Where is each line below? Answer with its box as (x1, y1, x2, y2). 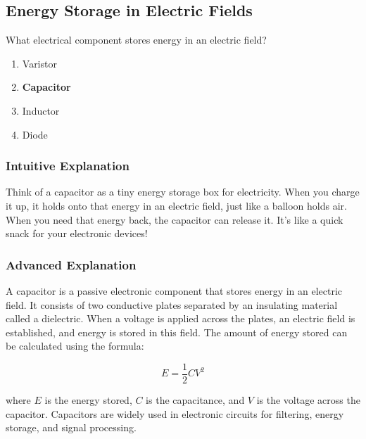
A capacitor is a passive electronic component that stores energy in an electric (6, 283, 343, 298)
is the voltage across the (256, 393, 360, 407)
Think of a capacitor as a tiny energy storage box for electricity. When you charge (6, 184, 360, 199)
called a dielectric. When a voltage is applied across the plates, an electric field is (6, 311, 355, 326)
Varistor (22, 56, 57, 70)
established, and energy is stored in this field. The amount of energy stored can (6, 324, 348, 339)
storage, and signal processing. (6, 420, 137, 435)
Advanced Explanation (6, 255, 137, 273)
